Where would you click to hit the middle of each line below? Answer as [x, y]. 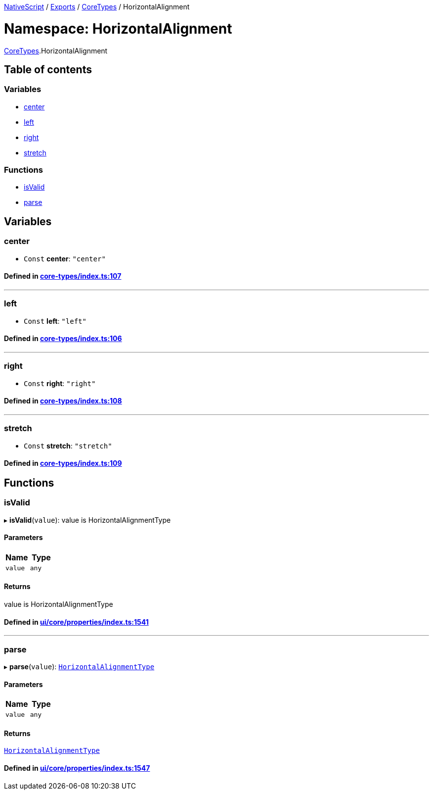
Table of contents [48, 69]
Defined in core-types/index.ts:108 [63, 401]
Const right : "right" [60, 383]
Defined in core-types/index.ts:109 [63, 463]
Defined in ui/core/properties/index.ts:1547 [77, 768]
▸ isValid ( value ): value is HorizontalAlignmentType [87, 520]
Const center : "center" [65, 258]
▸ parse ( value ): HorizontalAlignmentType [79, 667]
